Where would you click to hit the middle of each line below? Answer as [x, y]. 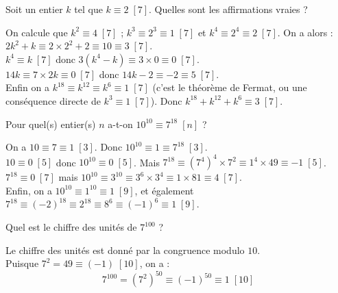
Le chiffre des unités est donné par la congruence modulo [125, 250]
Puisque [22, 263]
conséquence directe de [53, 100]
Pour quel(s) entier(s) [51, 124]
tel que [88, 9]
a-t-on [120, 124]
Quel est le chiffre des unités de [71, 227]
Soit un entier [34, 9]
